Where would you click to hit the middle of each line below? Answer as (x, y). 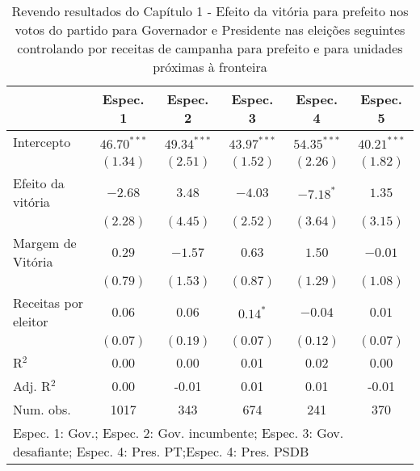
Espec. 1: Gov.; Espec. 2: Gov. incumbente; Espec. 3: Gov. (178, 433)
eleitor (31, 321)
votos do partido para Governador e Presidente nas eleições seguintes (210, 29)
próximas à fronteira (210, 67)
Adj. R (32, 386)
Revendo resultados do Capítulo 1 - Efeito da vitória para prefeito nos (210, 11)
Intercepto (42, 142)
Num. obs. (42, 409)
